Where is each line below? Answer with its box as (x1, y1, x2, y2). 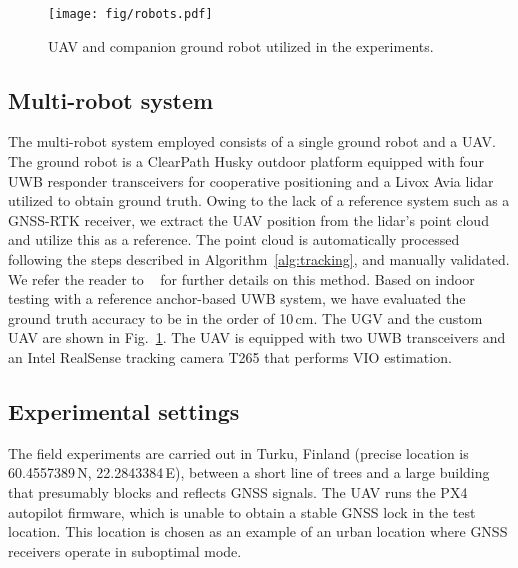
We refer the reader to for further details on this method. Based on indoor (8, 268, 475, 289)
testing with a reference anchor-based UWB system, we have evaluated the (8, 288, 466, 309)
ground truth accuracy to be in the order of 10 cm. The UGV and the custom (8, 307, 483, 328)
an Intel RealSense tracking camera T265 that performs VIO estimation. (8, 346, 452, 367)
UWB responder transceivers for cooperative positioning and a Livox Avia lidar (8, 170, 494, 191)
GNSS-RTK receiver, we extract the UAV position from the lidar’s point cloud (8, 209, 489, 230)
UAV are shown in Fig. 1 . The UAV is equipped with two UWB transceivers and (8, 327, 506, 348)
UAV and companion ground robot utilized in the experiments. (48, 35, 434, 56)
